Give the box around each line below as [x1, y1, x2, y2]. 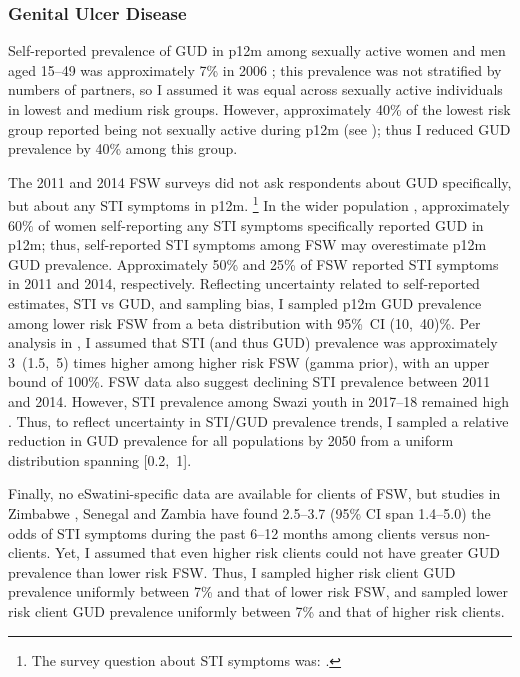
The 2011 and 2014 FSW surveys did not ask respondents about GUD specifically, [8, 171, 512, 192]
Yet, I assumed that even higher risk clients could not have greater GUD [55, 542, 500, 563]
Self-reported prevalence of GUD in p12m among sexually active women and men [8, 40, 506, 61]
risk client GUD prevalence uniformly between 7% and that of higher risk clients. [8, 600, 505, 621]
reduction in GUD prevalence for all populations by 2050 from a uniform [8, 430, 454, 451]
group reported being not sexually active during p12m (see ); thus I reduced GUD [8, 118, 511, 139]
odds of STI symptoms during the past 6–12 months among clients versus [8, 522, 459, 543]
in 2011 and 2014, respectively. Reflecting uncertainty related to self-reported [8, 273, 480, 294]
